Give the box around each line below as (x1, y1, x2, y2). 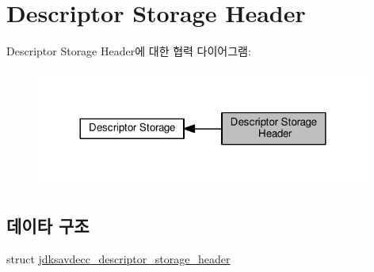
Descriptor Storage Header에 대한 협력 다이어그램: (6, 43, 251, 59)
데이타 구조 (6, 213, 90, 238)
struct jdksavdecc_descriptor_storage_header (6, 250, 231, 266)
